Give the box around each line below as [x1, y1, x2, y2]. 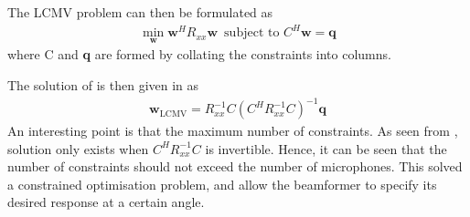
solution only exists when [7, 139, 149, 158]
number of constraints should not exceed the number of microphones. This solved [7, 157, 463, 176]
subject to [224, 26, 280, 40]
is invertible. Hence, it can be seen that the [205, 139, 447, 158]
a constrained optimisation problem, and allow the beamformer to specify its [7, 174, 437, 193]
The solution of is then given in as [7, 75, 199, 94]
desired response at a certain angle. [7, 192, 205, 212]
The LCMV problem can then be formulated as [7, 3, 273, 21]
